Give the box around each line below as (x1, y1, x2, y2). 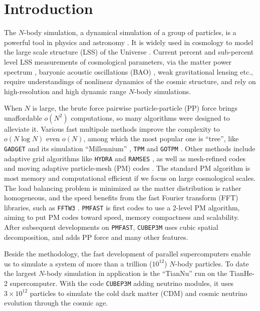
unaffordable (4, 112, 42, 123)
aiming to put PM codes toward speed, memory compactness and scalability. (4, 212, 239, 222)
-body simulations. (134, 86, 191, 96)
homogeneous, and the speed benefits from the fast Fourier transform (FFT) (4, 192, 238, 203)
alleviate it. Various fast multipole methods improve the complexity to (4, 123, 220, 134)
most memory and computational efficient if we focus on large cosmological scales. (4, 172, 256, 183)
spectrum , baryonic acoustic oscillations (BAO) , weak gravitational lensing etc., (4, 66, 253, 77)
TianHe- (229, 268, 255, 278)
